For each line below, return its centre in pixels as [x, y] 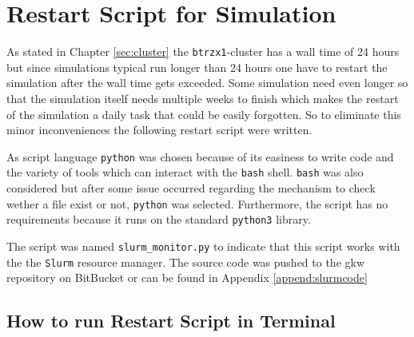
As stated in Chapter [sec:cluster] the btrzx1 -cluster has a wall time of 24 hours [203, 52]
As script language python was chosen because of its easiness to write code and [200, 156]
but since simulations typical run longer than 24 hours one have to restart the [197, 67]
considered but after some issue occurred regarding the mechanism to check [191, 188]
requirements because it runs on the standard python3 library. [159, 219]
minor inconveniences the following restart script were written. [159, 130]
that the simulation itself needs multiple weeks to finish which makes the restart [203, 98]
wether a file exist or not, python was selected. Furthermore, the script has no [197, 203]
